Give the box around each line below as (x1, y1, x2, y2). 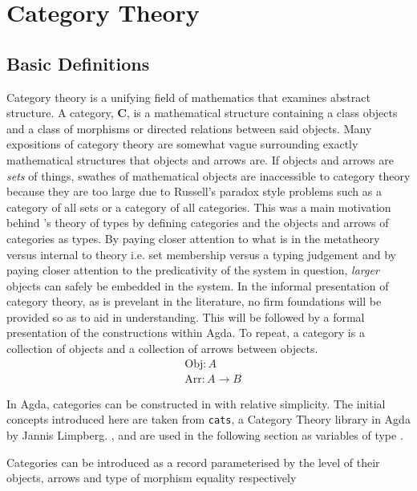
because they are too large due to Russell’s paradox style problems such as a (6, 183, 382, 200)
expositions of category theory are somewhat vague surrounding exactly (6, 136, 358, 152)
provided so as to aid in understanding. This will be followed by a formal (6, 308, 365, 325)
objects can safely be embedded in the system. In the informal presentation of (6, 277, 389, 294)
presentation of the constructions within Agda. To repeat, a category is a (6, 324, 365, 341)
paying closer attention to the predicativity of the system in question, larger (6, 262, 379, 278)
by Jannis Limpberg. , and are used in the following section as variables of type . (6, 426, 403, 443)
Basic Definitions (6, 51, 150, 75)
